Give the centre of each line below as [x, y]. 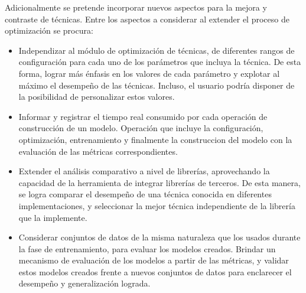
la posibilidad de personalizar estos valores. [97, 97]
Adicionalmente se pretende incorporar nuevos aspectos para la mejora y [136, 7]
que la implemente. [53, 217]
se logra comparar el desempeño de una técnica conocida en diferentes [145, 194]
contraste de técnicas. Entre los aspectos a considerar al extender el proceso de [147, 19]
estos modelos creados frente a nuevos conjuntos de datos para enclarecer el [155, 271]
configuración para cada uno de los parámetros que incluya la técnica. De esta [160, 62]
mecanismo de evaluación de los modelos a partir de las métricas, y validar [154, 260]
